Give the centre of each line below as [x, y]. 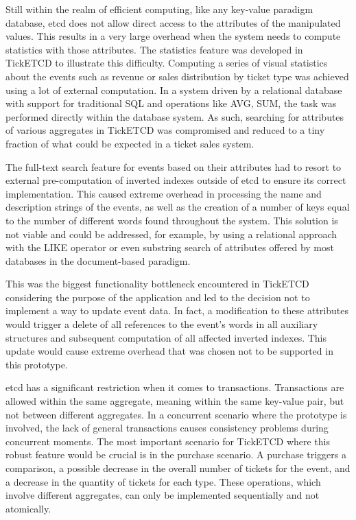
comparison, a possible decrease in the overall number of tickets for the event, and [178, 468]
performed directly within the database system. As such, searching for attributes [175, 116]
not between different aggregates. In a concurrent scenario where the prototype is [176, 414]
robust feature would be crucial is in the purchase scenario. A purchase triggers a [176, 454]
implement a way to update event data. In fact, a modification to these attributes [177, 310]
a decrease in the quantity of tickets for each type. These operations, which [163, 481]
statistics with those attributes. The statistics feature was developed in [154, 49]
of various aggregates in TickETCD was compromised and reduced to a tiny [165, 130]
